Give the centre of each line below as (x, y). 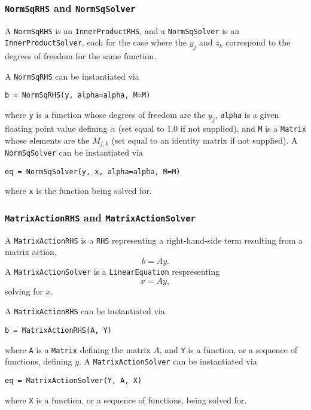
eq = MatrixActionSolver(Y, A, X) (74, 380)
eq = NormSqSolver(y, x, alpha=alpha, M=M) (93, 171)
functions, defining (39, 361)
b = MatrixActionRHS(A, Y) (58, 330)
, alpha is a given (247, 115)
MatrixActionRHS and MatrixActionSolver (100, 217)
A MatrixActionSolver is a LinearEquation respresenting (112, 271)
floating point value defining (56, 128)
